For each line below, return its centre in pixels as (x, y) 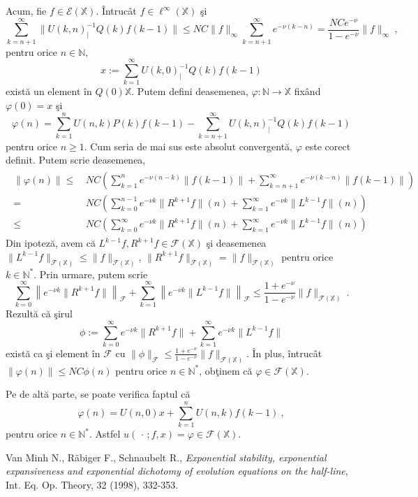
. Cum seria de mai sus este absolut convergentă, (188, 146)
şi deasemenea (236, 243)
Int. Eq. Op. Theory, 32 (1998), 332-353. (92, 484)
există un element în (49, 91)
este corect (328, 146)
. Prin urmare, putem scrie (91, 274)
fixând (307, 91)
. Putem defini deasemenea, (190, 91)
